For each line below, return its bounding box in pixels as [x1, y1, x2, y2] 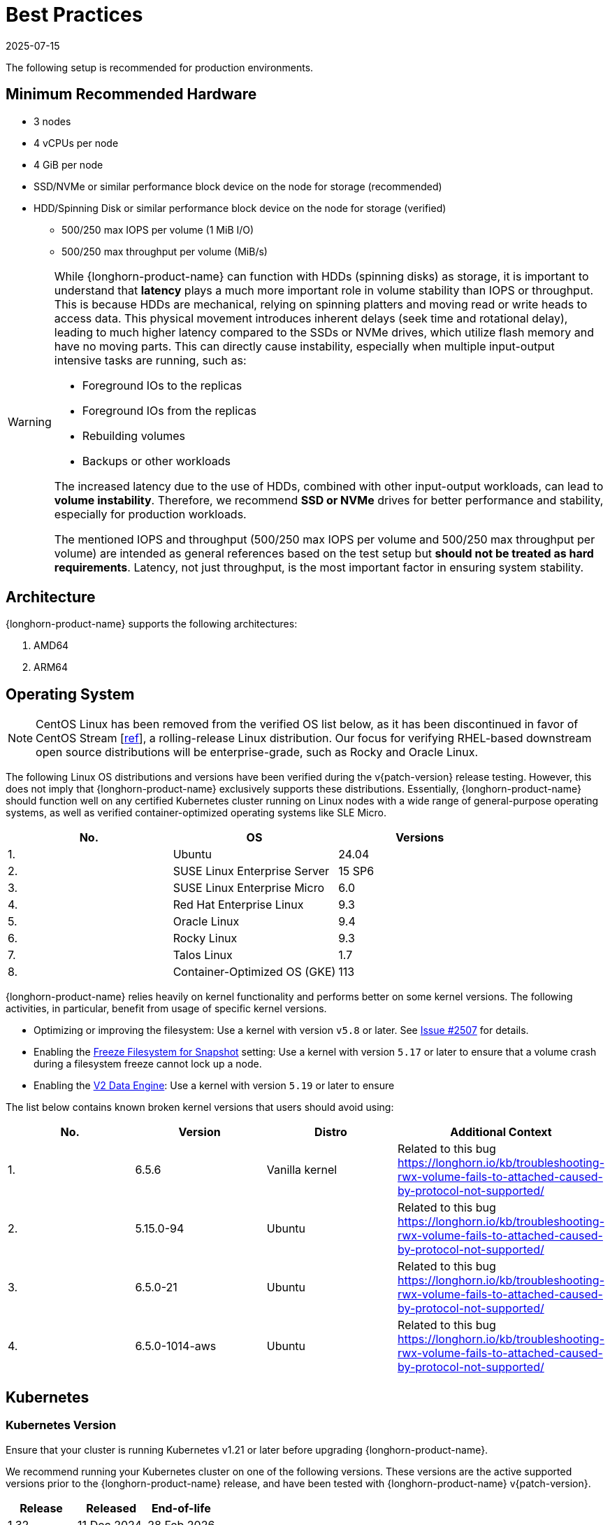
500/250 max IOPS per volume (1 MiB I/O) [61, 223, 254, 236]
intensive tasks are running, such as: [54, 353, 247, 367]
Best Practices [6, 3, 143, 27]
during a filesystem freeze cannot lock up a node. [34, 1058, 262, 1070]
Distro [314, 1125, 347, 1140]
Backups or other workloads [82, 453, 231, 468]
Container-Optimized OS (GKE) [173, 965, 336, 979]
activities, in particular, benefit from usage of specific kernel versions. [6, 1002, 327, 1015]
